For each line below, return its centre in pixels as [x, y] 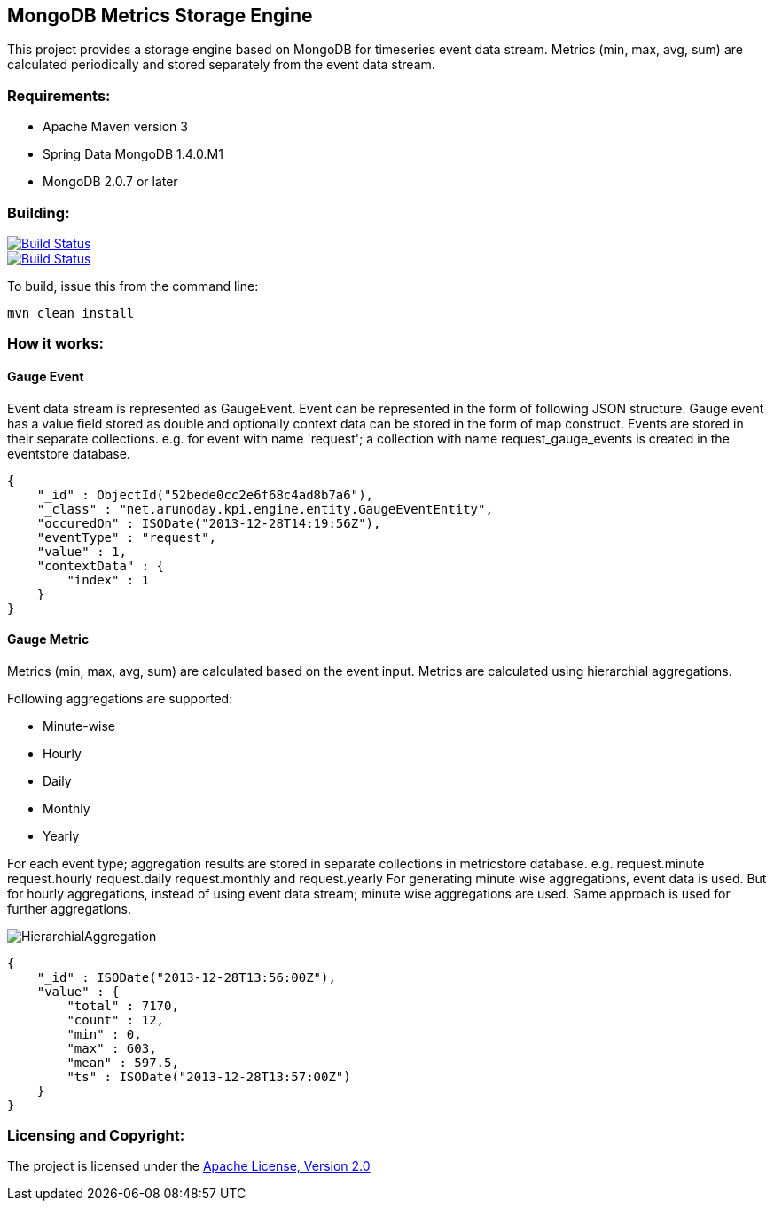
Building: [39, 212]
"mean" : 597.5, [123, 1062]
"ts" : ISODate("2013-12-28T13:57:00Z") [209, 1076]
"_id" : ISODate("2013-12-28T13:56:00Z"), [186, 977]
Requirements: [59, 95]
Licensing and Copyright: [96, 1136]
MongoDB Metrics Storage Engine [160, 16]
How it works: [55, 344]
